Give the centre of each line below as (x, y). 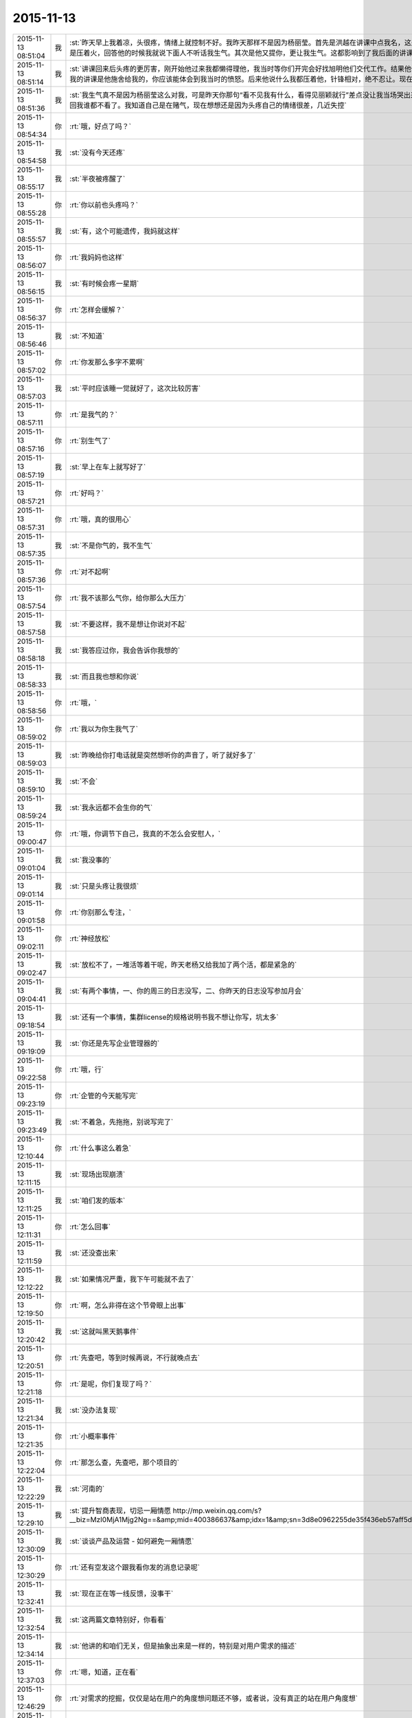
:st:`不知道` (87, 335)
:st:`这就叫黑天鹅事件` (104, 1331)
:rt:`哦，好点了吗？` (101, 126)
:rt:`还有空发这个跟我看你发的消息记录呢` (135, 1567)
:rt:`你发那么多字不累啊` (107, 362)
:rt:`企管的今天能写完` (104, 1095)
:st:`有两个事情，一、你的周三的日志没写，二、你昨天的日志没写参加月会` (187, 991)
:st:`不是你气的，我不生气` (111, 545)
